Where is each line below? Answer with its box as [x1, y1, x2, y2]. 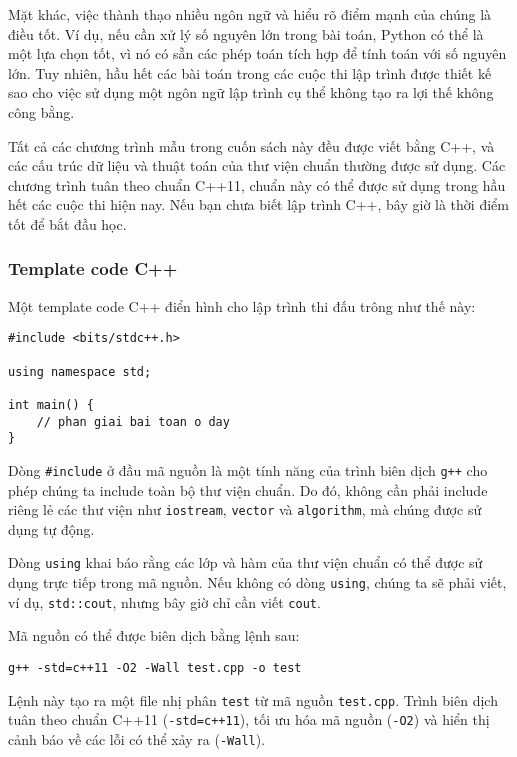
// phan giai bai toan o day [36, 414, 230, 429]
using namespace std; [8, 364, 152, 379]
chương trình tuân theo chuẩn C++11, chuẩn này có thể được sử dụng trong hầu [8, 174, 506, 195]
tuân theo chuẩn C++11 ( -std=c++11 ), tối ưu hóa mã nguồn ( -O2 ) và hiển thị [8, 709, 490, 730]
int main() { [8, 397, 94, 412]
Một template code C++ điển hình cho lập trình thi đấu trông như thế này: [8, 295, 476, 316]
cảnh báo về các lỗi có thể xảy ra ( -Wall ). [8, 728, 266, 749]
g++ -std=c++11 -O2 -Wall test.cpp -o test [8, 661, 302, 675]
